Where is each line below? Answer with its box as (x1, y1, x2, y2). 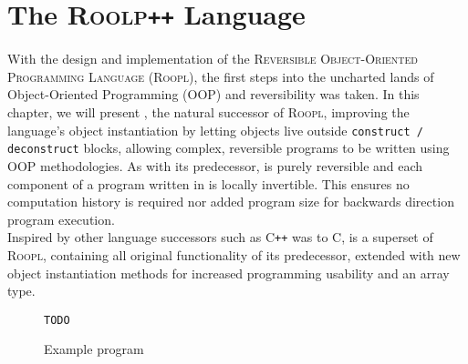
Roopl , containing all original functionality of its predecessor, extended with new (7, 245, 461, 264)
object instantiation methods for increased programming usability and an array (7, 263, 450, 282)
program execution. (7, 209, 115, 228)
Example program (44, 339, 144, 359)
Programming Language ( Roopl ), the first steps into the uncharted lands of (7, 66, 434, 86)
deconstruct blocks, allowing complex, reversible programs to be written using (7, 138, 450, 157)
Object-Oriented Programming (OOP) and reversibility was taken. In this (7, 85, 420, 104)
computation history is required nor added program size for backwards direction (7, 192, 454, 211)
